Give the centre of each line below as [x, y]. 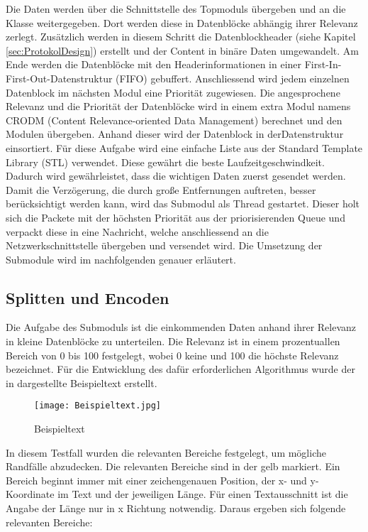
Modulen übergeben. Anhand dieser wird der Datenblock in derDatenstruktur [175, 134]
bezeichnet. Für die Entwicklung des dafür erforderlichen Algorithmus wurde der [180, 369]
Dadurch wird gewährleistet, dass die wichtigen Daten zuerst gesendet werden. [176, 176]
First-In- [323, 64]
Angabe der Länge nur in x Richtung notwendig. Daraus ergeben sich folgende [176, 508]
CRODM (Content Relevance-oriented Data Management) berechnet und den [174, 120]
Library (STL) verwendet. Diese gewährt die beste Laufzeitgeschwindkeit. [165, 162]
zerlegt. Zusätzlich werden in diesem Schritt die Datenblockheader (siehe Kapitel [181, 37]
